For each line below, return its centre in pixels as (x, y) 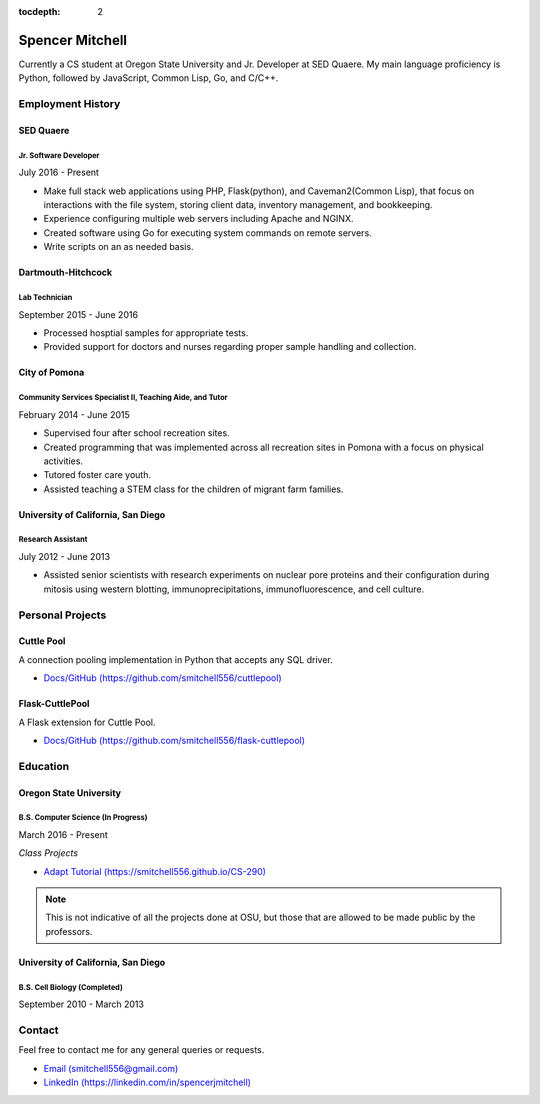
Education (44, 766)
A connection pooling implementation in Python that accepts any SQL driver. (176, 659)
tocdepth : (39, 11)
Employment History (69, 104)
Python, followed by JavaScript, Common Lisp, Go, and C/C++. (148, 78)
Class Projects (48, 853)
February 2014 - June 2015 (74, 414)
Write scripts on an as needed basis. (118, 247)
